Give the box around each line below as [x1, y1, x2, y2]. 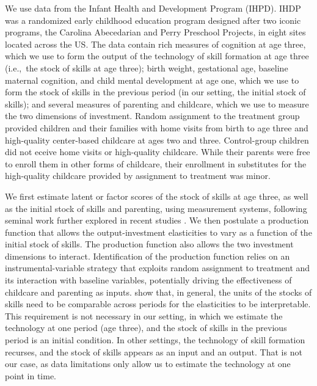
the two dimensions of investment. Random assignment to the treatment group [5, 109, 300, 122]
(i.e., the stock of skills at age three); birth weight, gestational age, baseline [5, 61, 288, 74]
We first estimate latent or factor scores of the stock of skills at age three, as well [5, 189, 308, 202]
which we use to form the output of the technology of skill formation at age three [5, 49, 309, 62]
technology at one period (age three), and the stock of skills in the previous [5, 321, 287, 334]
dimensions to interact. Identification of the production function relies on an [5, 249, 290, 262]
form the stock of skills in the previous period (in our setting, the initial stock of [5, 86, 306, 98]
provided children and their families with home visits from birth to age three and [5, 121, 308, 134]
